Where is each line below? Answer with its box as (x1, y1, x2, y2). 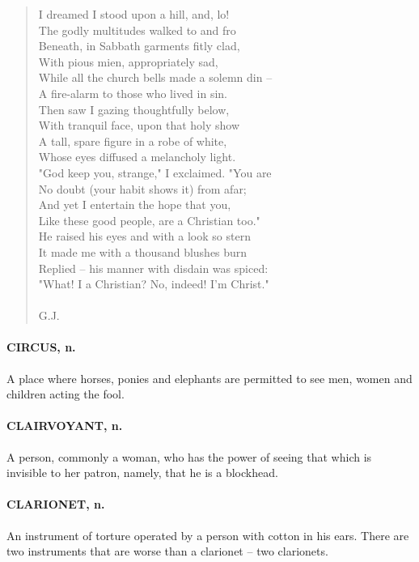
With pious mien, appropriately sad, (38, 53, 218, 70)
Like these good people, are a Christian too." (38, 211, 260, 228)
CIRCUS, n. (6, 338, 76, 356)
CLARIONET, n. (6, 496, 105, 513)
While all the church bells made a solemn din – (38, 69, 273, 86)
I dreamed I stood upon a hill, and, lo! (38, 6, 230, 22)
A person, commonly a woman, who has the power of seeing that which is (6, 448, 372, 465)
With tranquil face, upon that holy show (38, 117, 240, 134)
